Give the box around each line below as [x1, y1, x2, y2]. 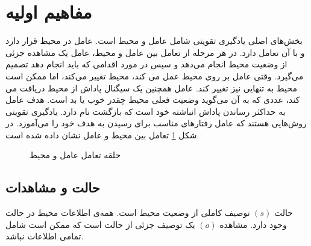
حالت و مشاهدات [5, 178, 100, 197]
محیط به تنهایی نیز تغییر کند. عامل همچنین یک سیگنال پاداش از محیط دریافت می [5, 81, 297, 94]
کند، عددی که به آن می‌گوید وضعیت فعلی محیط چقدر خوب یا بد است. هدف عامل [5, 93, 300, 106]
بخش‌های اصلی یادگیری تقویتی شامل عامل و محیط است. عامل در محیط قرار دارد [5, 34, 303, 47]
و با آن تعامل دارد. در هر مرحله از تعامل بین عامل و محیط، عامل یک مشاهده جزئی [5, 46, 305, 58]
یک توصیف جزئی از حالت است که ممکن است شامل [5, 218, 195, 230]
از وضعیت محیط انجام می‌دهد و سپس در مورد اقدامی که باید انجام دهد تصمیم [5, 58, 287, 70]
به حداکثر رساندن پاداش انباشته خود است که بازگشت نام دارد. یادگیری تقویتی [5, 105, 286, 117]
